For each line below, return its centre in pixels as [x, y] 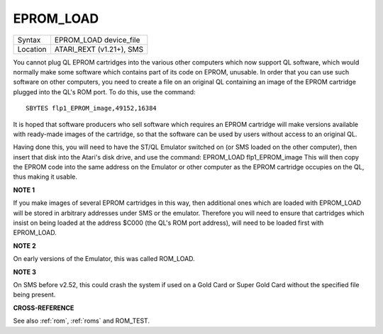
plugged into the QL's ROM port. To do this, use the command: [104, 91]
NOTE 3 [25, 272]
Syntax [29, 40]
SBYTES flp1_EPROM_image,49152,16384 [91, 108]
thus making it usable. [45, 177]
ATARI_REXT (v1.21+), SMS [99, 49]
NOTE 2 [24, 245]
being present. [34, 295]
